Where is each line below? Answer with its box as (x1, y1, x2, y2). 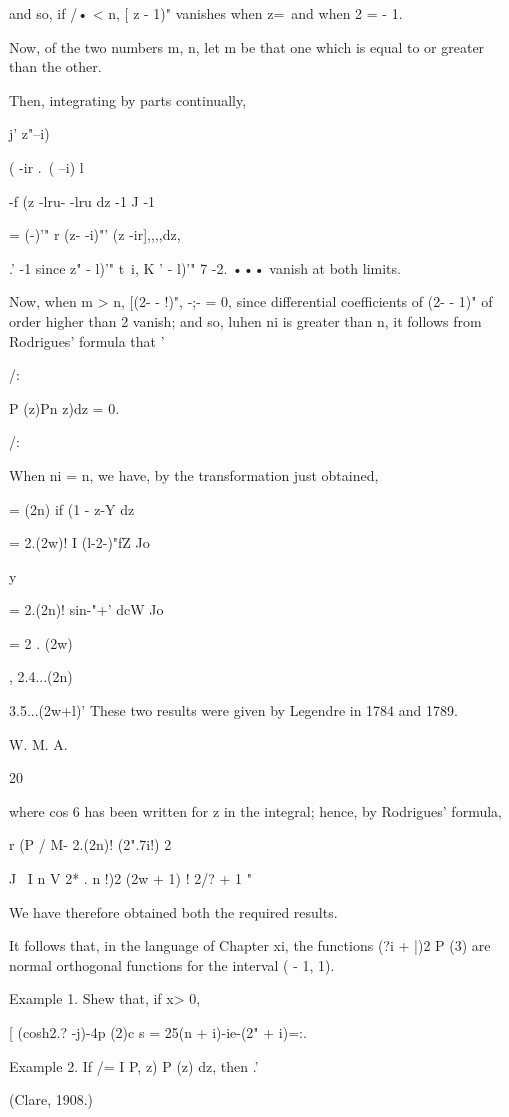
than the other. (9, 56, 102, 77)
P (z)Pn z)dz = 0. (9, 397, 120, 418)
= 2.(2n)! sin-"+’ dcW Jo (9, 599, 164, 620)
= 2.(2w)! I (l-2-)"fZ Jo (9, 532, 150, 553)
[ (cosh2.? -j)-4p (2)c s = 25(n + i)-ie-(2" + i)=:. (9, 1022, 307, 1042)
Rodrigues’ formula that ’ (9, 330, 165, 351)
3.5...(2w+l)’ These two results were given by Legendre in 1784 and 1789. (9, 700, 458, 721)
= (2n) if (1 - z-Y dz (9, 498, 135, 519)
